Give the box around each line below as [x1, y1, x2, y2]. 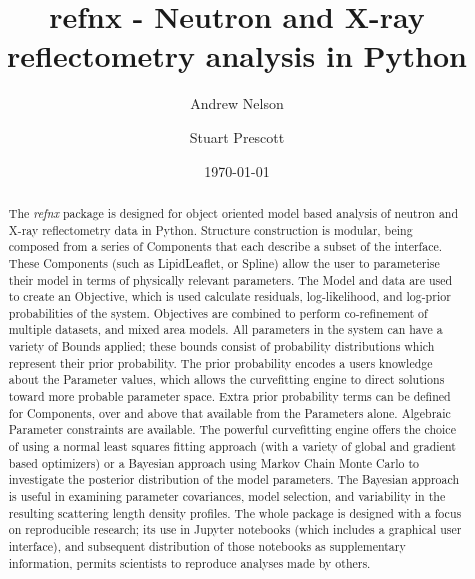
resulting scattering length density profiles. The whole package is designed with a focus [8, 504, 462, 521]
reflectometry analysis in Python [7, 35, 467, 76]
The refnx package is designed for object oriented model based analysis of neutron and [8, 204, 459, 221]
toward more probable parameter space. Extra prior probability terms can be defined [8, 388, 451, 405]
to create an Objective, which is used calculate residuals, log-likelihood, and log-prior [8, 288, 451, 305]
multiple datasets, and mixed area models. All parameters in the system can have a [8, 321, 443, 338]
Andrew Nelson [190, 93, 284, 114]
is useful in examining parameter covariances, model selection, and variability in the [8, 488, 446, 505]
